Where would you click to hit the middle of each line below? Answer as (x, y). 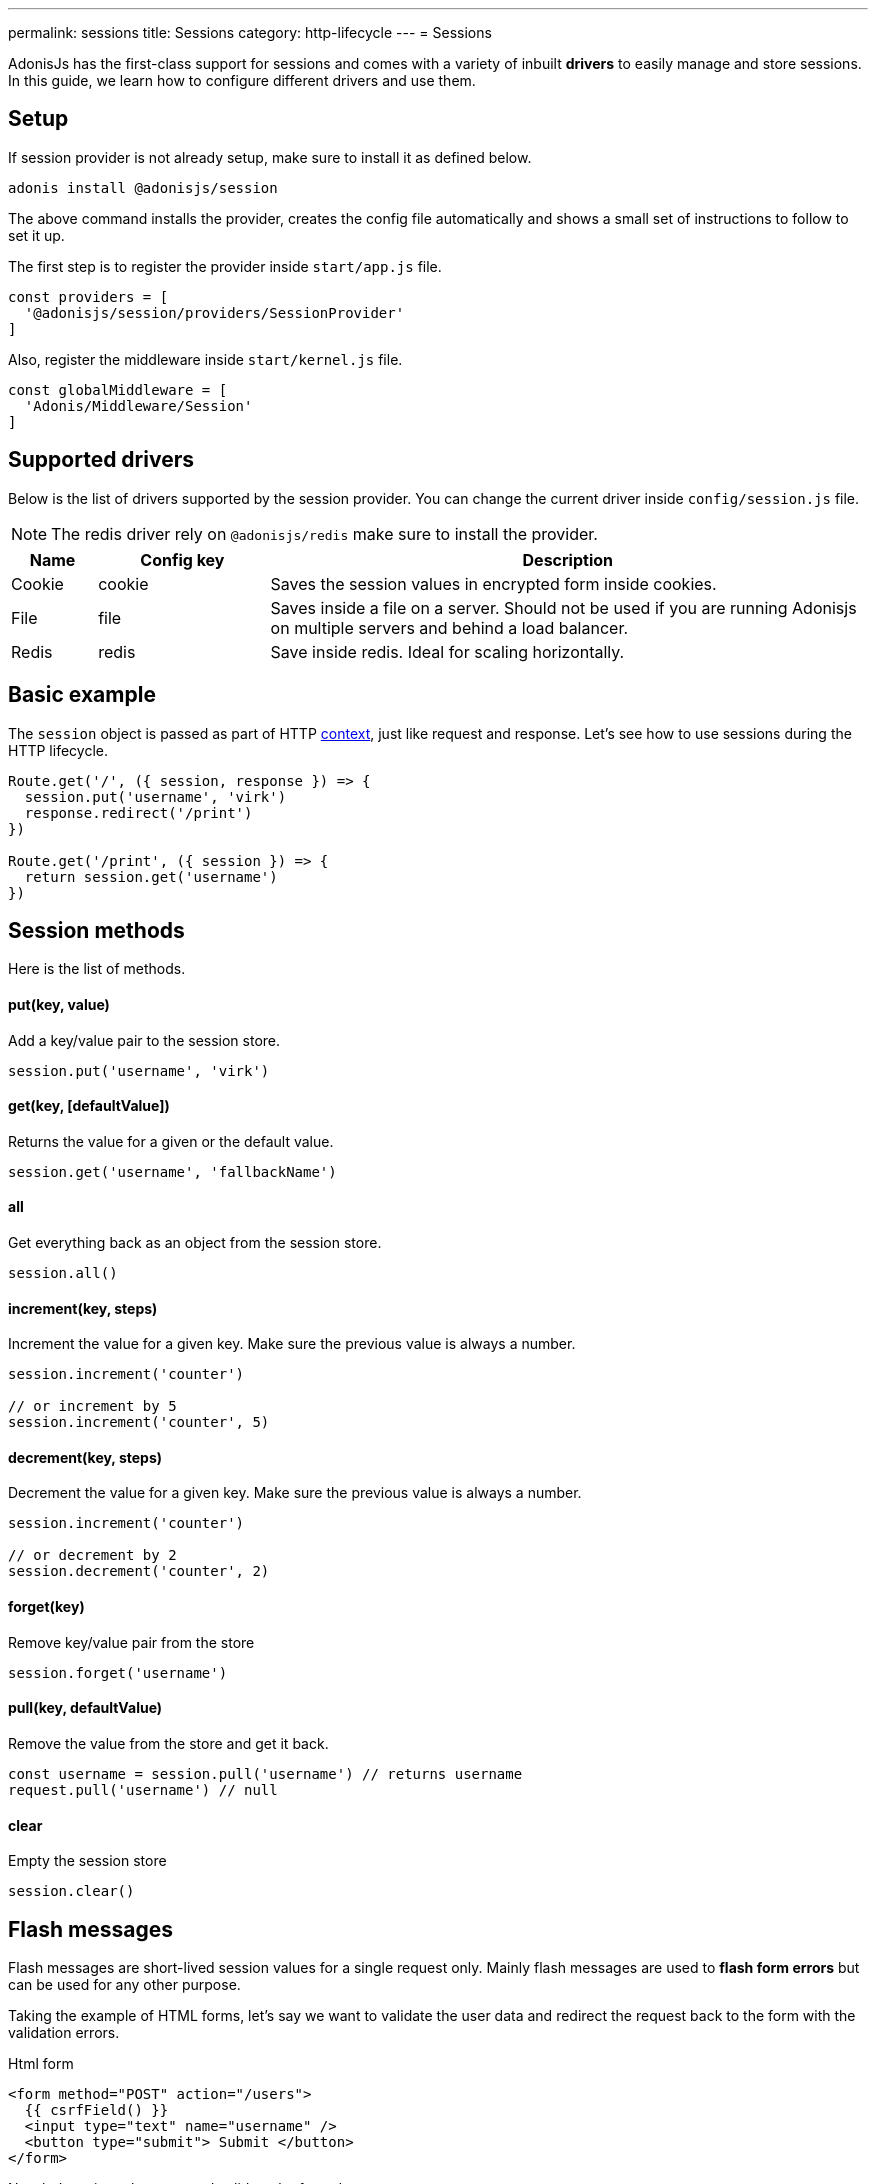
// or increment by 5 (92, 1406)
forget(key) (46, 1607)
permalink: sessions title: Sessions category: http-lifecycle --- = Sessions (250, 32)
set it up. (36, 235)
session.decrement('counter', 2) (139, 1571)
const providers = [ (88, 296)
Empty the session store (87, 1861)
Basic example (82, 695)
